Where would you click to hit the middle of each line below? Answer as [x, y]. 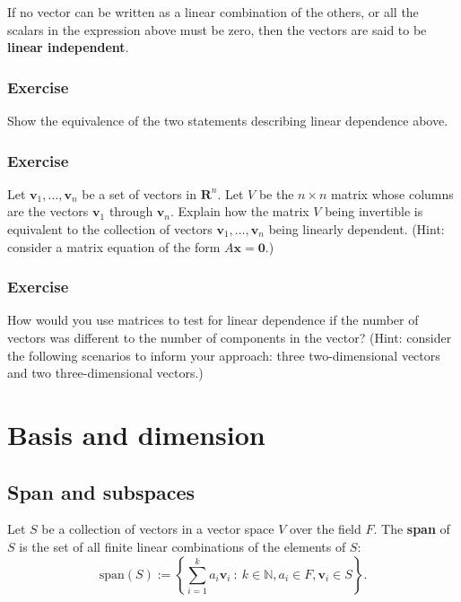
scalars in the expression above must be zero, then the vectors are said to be [217, 29]
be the [276, 193]
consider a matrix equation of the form [114, 246]
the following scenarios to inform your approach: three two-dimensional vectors [224, 355]
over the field [326, 529]
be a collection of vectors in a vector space [158, 529]
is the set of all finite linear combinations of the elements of [183, 546]
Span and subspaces [101, 491]
